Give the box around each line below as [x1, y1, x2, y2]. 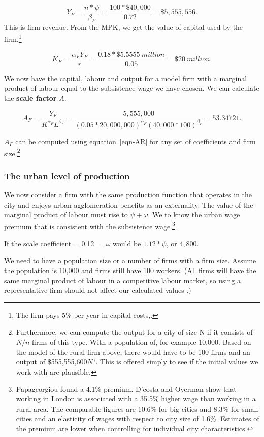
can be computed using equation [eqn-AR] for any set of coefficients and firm [15, 136, 256, 146]
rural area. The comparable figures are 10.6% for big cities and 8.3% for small [16, 403, 258, 414]
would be [113, 238, 141, 249]
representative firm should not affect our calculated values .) [4, 285, 191, 295]
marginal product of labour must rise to [4, 209, 128, 220]
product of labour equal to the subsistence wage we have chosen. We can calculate [4, 83, 259, 93]
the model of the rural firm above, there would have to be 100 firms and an [16, 346, 250, 357]
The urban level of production [4, 169, 130, 182]
